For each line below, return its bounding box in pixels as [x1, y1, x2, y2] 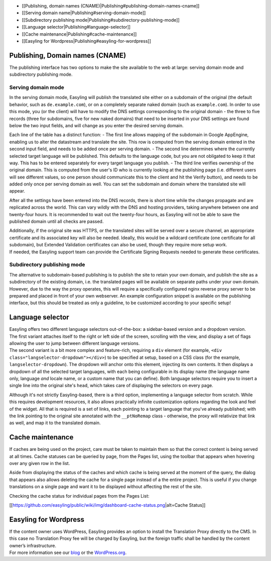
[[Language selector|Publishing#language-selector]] [22, 24, 130, 30]
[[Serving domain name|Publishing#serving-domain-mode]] [22, 10, 146, 16]
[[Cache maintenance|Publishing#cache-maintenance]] [22, 31, 137, 37]
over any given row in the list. [9, 460, 70, 466]
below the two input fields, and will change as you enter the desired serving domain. [9, 122, 184, 128]
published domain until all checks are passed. [9, 219, 104, 225]
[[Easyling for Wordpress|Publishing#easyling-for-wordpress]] [22, 38, 152, 44]
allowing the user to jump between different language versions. [9, 340, 140, 346]
